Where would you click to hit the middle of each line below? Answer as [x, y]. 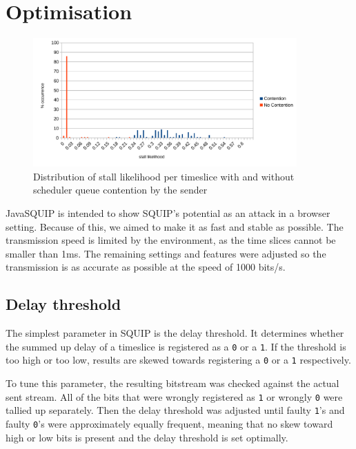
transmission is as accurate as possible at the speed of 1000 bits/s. [146, 267]
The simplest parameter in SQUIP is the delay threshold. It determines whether [175, 333]
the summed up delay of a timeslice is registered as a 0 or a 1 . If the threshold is [176, 346]
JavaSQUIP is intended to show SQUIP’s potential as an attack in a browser [168, 212]
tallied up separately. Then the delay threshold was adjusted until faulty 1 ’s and [175, 410]
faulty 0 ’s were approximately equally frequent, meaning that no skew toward [169, 423]
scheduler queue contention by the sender [120, 190]
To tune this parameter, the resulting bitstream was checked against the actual [172, 383]
